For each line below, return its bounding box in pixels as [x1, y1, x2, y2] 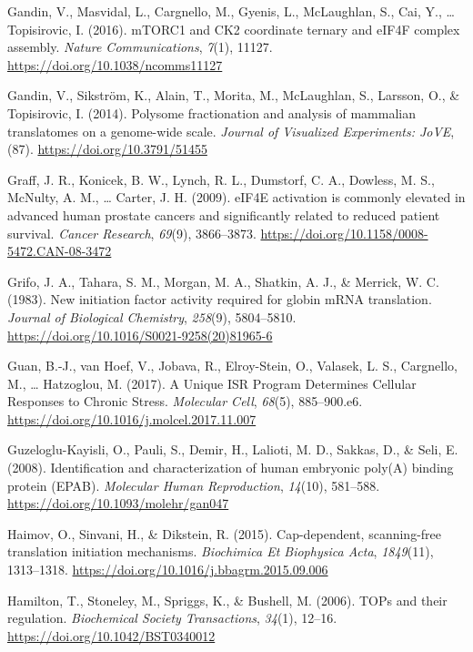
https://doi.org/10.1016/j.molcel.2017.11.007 [7, 409, 257, 428]
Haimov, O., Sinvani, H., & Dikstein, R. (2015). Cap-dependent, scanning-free [7, 524, 442, 543]
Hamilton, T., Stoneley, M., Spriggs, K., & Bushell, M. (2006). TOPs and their [7, 590, 448, 609]
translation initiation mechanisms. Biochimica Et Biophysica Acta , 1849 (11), [7, 542, 434, 561]
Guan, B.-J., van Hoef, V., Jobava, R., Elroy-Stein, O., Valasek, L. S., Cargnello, [7, 356, 458, 375]
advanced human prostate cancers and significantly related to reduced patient [7, 205, 440, 224]
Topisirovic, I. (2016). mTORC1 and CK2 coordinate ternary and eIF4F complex [7, 19, 460, 38]
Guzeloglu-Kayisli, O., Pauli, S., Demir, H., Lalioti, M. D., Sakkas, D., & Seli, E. [7, 440, 458, 459]
